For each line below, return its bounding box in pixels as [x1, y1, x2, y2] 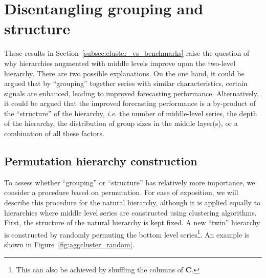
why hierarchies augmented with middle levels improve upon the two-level [4, 57, 236, 68]
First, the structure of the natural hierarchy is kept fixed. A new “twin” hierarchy [4, 217, 260, 228]
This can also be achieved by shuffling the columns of [16, 264, 183, 274]
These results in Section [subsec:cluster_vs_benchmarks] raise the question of [4, 48, 250, 58]
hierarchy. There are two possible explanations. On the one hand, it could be [4, 68, 245, 78]
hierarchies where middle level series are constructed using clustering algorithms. [4, 207, 257, 218]
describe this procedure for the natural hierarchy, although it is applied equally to [4, 197, 261, 208]
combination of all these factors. [4, 128, 104, 139]
